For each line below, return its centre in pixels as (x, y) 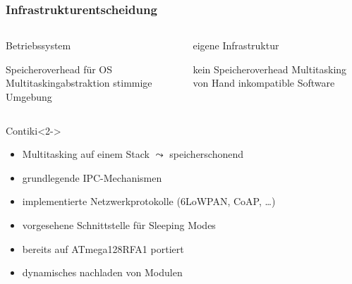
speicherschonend (207, 154)
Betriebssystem (38, 45)
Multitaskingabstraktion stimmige (79, 83)
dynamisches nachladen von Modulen (102, 272)
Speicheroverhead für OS (59, 69)
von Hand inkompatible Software (264, 83)
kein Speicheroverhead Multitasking (270, 69)
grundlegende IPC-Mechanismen (92, 177)
